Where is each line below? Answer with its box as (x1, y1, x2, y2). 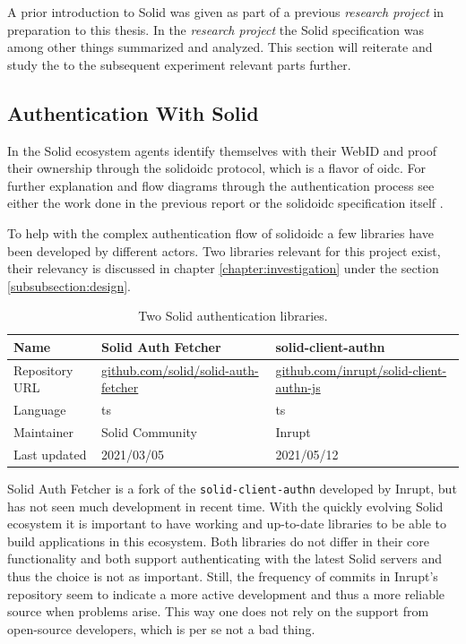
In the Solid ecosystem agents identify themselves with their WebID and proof (7, 141, 436, 159)
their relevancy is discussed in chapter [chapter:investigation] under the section (7, 259, 439, 278)
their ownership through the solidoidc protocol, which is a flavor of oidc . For (7, 159, 427, 177)
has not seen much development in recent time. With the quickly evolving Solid (7, 496, 444, 515)
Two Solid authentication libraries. (138, 306, 328, 325)
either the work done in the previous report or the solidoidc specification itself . (7, 193, 444, 212)
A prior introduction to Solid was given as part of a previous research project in (7, 3, 444, 21)
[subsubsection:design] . (7, 276, 132, 295)
